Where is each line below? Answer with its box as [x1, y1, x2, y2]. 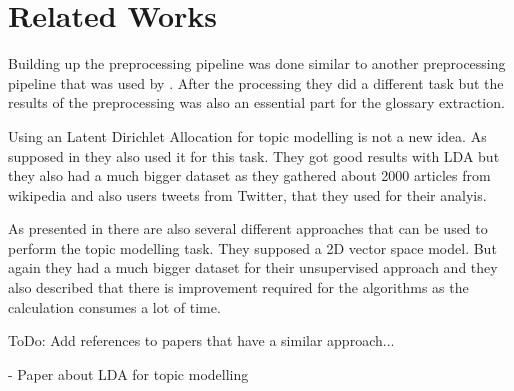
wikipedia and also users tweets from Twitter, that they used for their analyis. [8, 184, 487, 205]
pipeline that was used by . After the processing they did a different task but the [8, 72, 504, 93]
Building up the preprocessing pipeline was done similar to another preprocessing [8, 53, 506, 74]
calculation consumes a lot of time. [8, 296, 221, 317]
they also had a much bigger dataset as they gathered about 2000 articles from [8, 165, 491, 186]
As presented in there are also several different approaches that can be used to [8, 218, 488, 239]
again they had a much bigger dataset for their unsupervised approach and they [8, 257, 498, 278]
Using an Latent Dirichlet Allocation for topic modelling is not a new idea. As [8, 125, 487, 146]
